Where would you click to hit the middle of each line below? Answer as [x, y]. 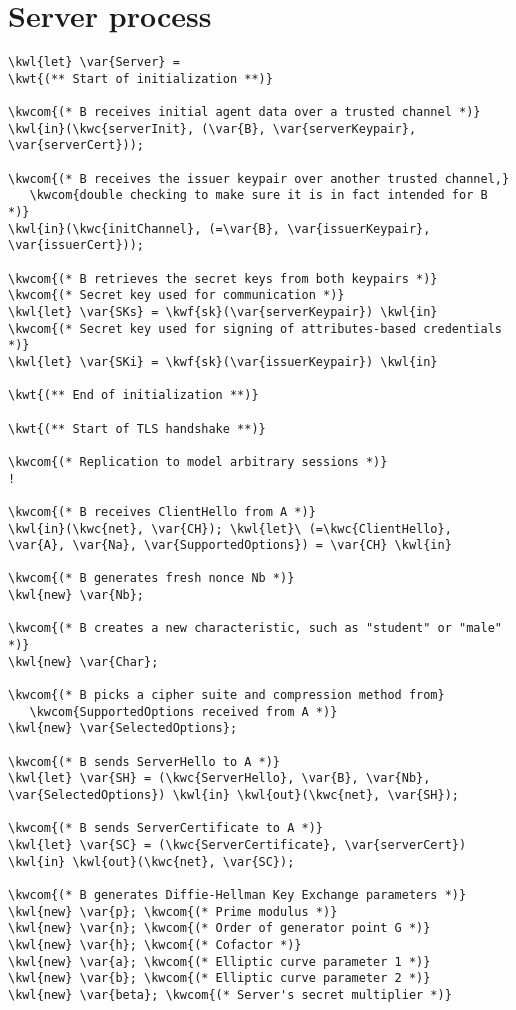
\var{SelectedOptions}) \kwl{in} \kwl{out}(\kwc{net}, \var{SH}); [234, 795]
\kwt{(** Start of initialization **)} [140, 78]
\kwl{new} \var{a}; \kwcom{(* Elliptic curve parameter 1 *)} [219, 961]
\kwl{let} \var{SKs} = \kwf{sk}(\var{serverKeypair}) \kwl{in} [223, 311]
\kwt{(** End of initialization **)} [133, 395]
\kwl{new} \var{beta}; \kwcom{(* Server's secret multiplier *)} [230, 994]
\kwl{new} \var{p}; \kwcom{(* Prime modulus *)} [173, 911]
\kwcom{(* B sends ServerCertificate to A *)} [165, 828]
